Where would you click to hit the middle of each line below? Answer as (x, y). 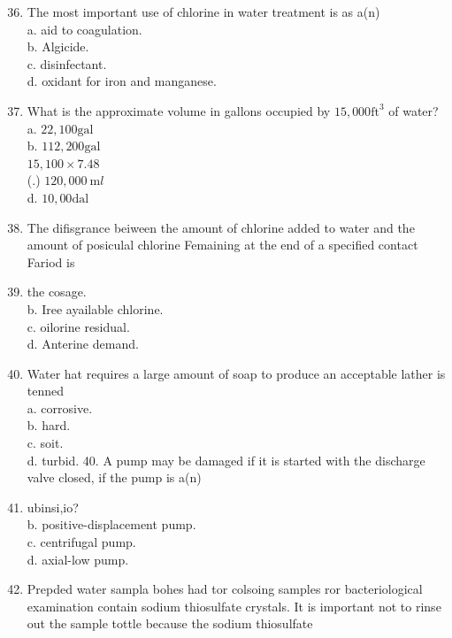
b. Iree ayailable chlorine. (95, 308)
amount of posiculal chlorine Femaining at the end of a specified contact (222, 245)
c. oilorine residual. (78, 326)
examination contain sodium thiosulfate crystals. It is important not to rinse (234, 606)
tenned (46, 391)
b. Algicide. (58, 46)
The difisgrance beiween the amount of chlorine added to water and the (221, 227)
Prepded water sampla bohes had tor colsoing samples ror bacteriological (225, 589)
